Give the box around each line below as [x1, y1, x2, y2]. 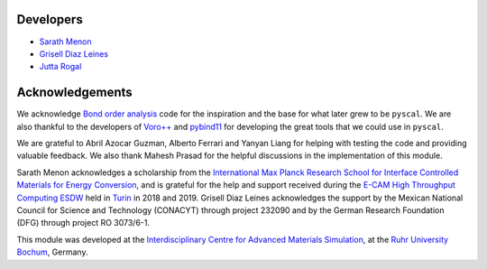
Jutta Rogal [39, 61, 82, 72]
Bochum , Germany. [16, 246, 88, 257]
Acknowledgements [16, 85, 133, 100]
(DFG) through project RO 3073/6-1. [16, 218, 151, 228]
